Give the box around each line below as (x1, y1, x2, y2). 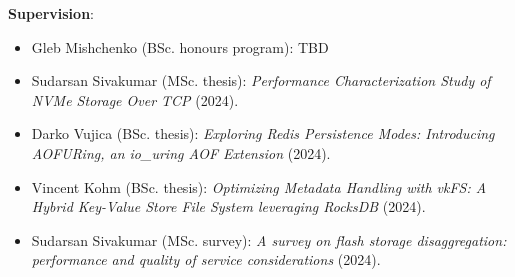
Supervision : (8, 3, 94, 23)
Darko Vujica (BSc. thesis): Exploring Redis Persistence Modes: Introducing (31, 123, 495, 144)
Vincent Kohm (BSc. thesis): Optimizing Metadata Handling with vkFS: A (31, 176, 487, 197)
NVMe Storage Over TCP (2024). (31, 89, 239, 110)
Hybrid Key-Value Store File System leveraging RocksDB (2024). (31, 196, 426, 217)
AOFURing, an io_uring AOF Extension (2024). (31, 142, 331, 163)
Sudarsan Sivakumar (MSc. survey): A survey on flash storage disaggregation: (31, 229, 507, 250)
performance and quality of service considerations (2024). (31, 249, 381, 270)
